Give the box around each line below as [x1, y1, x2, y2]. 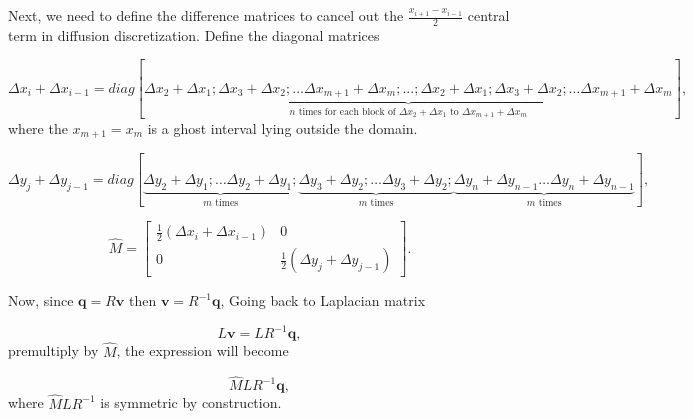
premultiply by [8, 340, 99, 361]
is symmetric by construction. [100, 392, 282, 413]
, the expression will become [116, 340, 289, 361]
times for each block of [298, 107, 396, 118]
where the [8, 118, 68, 139]
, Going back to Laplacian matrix [220, 290, 426, 311]
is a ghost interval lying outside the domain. [147, 118, 418, 139]
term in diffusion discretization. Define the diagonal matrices [8, 24, 380, 45]
